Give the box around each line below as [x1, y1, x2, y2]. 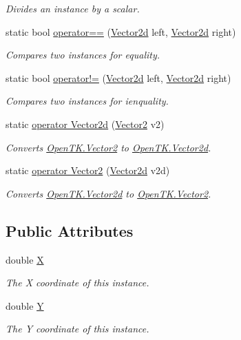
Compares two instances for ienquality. [6, 94, 169, 108]
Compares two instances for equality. [6, 47, 160, 62]
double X [6, 252, 44, 266]
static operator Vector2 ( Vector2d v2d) [6, 163, 170, 178]
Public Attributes [6, 220, 134, 241]
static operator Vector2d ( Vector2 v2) [6, 116, 165, 131]
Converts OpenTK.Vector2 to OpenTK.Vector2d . [6, 140, 211, 154]
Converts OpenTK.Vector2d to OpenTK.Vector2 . [6, 186, 211, 200]
